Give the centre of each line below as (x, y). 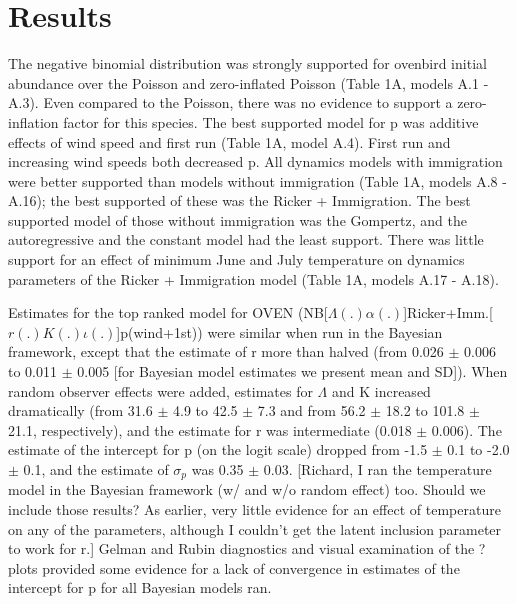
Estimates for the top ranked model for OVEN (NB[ (168, 312)
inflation (33, 121)
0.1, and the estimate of (96, 469)
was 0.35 (217, 469)
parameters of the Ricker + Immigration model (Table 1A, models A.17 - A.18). (253, 278)
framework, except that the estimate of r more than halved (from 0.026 (226, 351)
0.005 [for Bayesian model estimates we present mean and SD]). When (292, 371)
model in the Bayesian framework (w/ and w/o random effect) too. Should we (247, 489)
